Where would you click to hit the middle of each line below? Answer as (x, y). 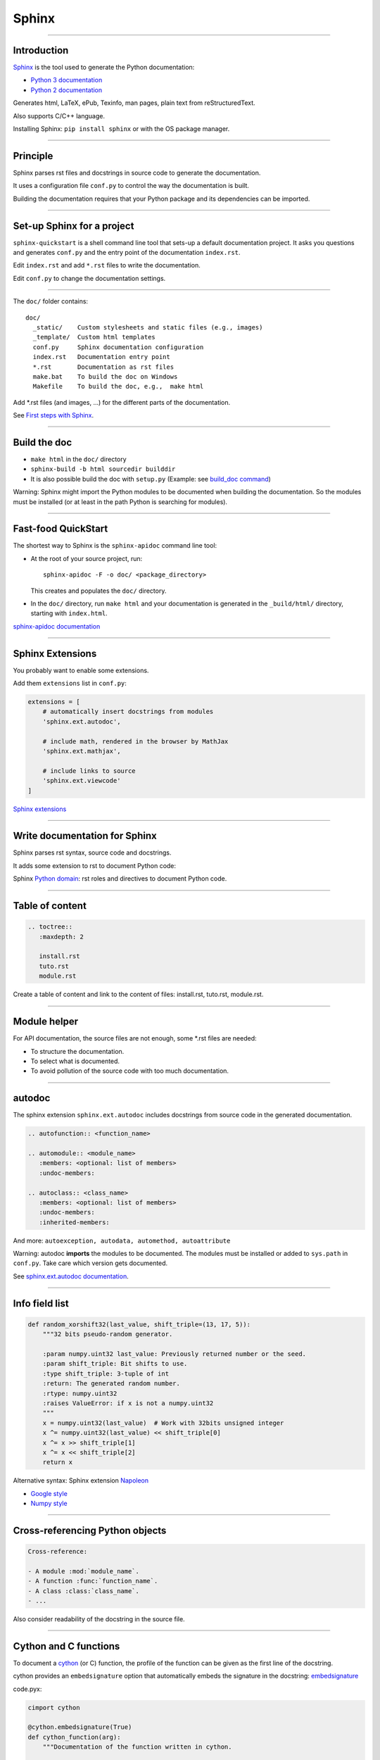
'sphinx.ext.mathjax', (82, 751)
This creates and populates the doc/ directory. (99, 591)
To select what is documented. (75, 1061)
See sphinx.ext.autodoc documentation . (71, 1276)
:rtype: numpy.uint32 (80, 1393)
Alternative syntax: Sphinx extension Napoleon (81, 1481)
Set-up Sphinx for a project (74, 226)
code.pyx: (27, 1689)
